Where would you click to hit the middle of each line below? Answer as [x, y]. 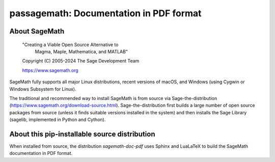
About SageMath [37, 31]
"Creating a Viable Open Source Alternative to [70, 44]
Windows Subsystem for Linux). [43, 89]
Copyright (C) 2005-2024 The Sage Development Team [81, 61]
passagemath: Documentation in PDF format [105, 13]
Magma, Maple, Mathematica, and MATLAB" [81, 51]
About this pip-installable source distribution [82, 134]
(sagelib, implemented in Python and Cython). [58, 120]
